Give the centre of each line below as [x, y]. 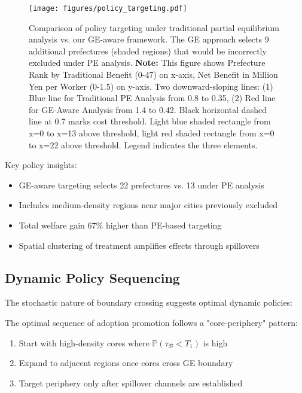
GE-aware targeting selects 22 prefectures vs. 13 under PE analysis [141, 185]
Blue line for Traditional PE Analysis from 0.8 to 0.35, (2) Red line [152, 98]
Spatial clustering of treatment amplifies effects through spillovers [139, 245]
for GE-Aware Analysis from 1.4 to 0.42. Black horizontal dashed [148, 109]
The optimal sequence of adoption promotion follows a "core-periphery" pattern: [151, 322]
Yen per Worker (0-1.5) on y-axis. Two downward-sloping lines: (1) [151, 86]
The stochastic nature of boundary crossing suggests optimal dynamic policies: [149, 302]
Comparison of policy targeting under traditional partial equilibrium [154, 27]
